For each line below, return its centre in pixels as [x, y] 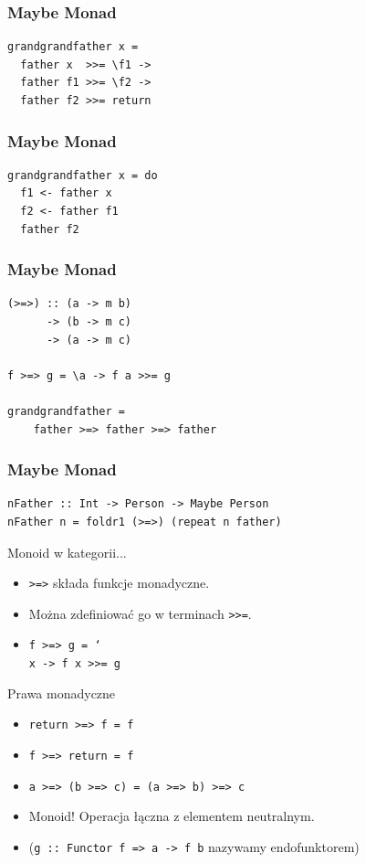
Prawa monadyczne [62, 693]
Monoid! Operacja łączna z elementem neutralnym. [172, 816]
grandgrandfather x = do [83, 175]
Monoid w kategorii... [67, 552]
